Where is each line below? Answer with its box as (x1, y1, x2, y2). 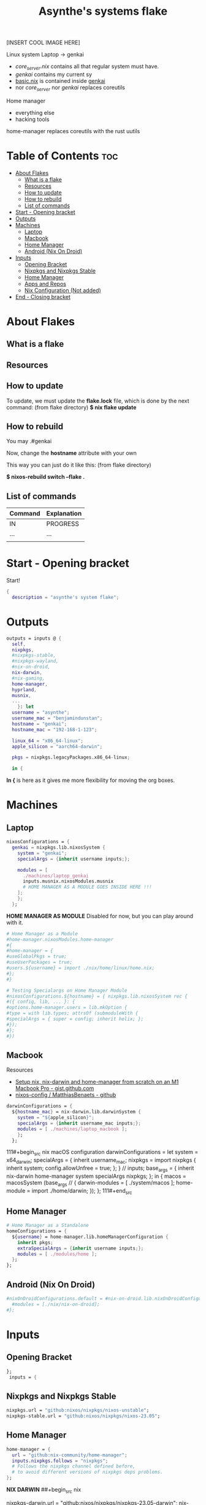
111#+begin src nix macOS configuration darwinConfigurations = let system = (6, 1148, 199, 1158)
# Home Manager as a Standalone (6, 1223, 89, 1229)
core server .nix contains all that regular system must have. (15, 63, 159, 71)
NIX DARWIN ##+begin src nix (6, 1486, 82, 1495)
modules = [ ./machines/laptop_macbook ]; (17, 1126, 128, 1132)
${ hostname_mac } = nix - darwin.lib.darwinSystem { (12, 1109, 141, 1115)
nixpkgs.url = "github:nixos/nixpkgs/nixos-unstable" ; (6, 1407, 150, 1414)
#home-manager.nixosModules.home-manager (6, 936, 114, 943)
